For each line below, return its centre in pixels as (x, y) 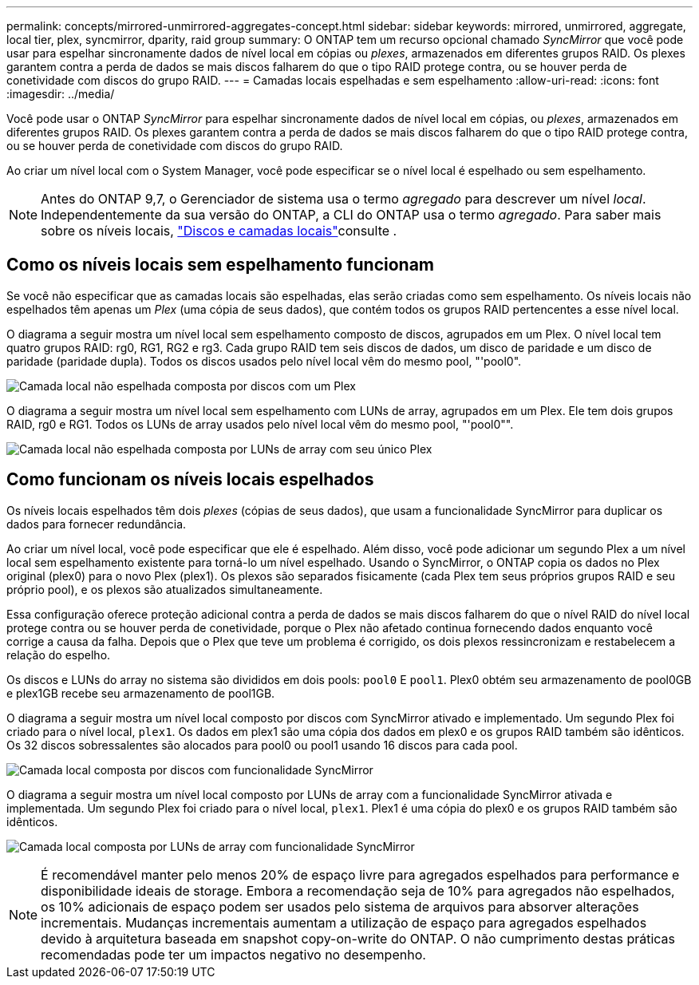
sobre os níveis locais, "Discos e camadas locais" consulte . (219, 231)
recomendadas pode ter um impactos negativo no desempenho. (233, 954)
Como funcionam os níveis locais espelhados (190, 480)
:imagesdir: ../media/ (61, 94)
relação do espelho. (59, 655)
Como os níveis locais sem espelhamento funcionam (221, 265)
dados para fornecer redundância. (97, 524)
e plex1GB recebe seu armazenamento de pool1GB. (141, 693)
